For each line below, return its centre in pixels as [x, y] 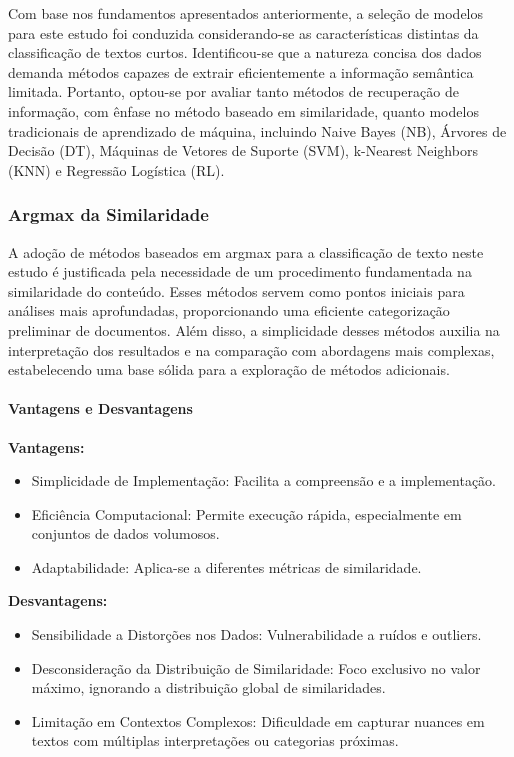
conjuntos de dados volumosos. [125, 533]
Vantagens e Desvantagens [100, 408]
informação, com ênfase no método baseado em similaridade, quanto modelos [243, 110]
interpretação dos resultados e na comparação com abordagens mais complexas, [251, 349]
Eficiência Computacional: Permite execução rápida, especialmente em [246, 513]
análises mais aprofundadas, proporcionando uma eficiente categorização [229, 310]
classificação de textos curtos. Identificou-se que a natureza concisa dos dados [245, 52]
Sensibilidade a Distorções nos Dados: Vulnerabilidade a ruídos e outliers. [256, 634]
